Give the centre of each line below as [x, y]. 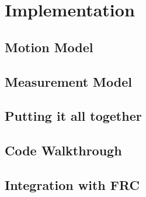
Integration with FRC [72, 184]
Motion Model [49, 47]
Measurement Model [68, 81]
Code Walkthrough [63, 150]
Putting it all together [73, 116]
